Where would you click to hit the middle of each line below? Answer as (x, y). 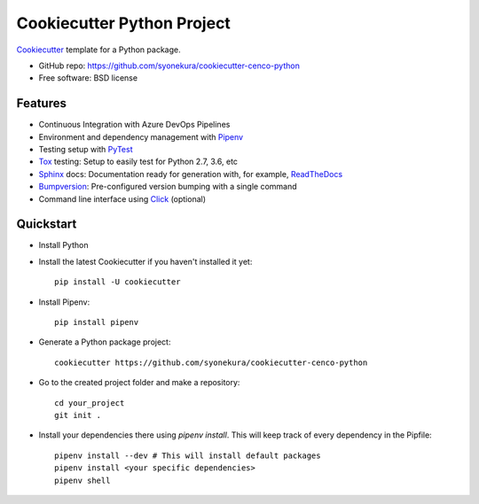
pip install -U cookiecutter (118, 282)
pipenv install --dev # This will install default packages (188, 455)
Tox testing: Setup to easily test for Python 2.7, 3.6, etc (138, 162)
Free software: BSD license (88, 78)
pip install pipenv (97, 322)
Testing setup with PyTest (86, 150)
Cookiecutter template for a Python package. (98, 50)
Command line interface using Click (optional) (122, 198)
